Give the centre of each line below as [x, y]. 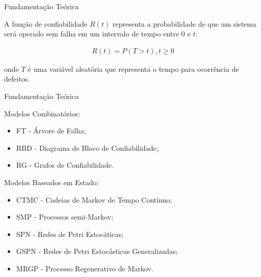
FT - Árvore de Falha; [51, 131]
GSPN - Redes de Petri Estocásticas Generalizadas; [97, 251]
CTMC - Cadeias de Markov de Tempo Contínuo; [94, 199]
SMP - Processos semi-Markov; [65, 217]
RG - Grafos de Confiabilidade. [65, 165]
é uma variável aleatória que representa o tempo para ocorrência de [133, 68]
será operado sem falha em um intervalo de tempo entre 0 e [97, 34]
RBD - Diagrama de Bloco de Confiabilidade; [87, 147]
